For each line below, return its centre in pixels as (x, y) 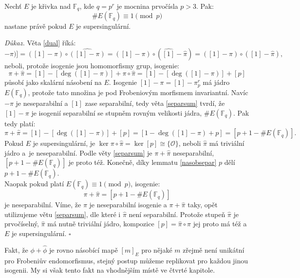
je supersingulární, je (64, 143)
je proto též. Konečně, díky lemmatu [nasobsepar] (142, 162)
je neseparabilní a (42, 103)
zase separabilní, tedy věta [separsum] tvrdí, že (155, 103)
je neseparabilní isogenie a (128, 205)
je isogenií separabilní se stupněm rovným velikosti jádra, (117, 112)
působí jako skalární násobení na (53, 82)
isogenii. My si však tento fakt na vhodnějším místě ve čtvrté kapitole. (110, 270)
